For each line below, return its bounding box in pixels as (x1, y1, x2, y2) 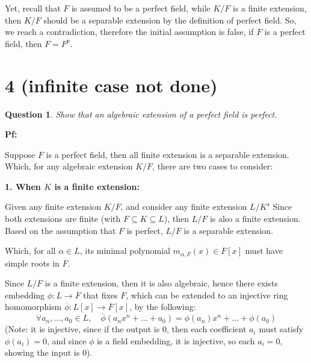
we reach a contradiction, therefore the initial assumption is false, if (5, 25, 254, 38)
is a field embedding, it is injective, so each (97, 334, 255, 347)
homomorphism (5, 300, 62, 313)
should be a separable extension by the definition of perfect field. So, (43, 13, 297, 26)
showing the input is (5, 346, 80, 359)
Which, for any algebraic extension (5, 160, 133, 172)
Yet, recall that (5, 2, 61, 14)
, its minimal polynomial (79, 244, 170, 257)
